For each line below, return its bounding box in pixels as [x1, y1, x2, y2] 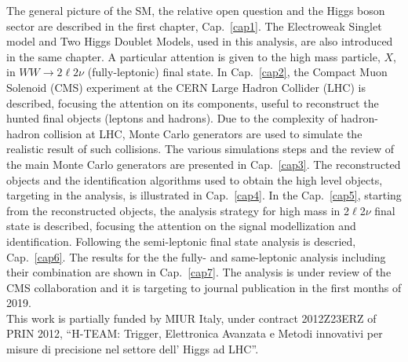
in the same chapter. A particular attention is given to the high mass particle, [6, 48, 381, 64]
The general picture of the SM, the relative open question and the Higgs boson [6, 2, 385, 18]
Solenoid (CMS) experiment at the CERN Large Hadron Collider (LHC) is [6, 79, 366, 95]
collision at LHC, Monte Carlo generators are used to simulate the [43, 125, 362, 141]
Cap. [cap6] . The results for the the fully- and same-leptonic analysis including [6, 248, 386, 265]
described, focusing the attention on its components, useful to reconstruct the [6, 94, 379, 111]
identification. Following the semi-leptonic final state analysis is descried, [6, 232, 356, 249]
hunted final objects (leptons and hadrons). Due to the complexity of [6, 110, 337, 126]
